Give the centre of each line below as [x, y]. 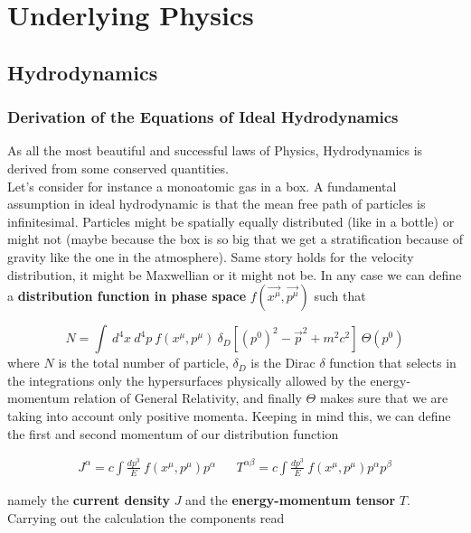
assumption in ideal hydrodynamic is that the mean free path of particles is [217, 204]
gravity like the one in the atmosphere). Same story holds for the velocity [211, 256]
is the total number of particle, [143, 363]
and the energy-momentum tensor [291, 499]
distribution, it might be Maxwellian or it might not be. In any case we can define [235, 274]
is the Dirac [283, 363]
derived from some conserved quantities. [118, 168]
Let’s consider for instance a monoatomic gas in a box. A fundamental [202, 186]
